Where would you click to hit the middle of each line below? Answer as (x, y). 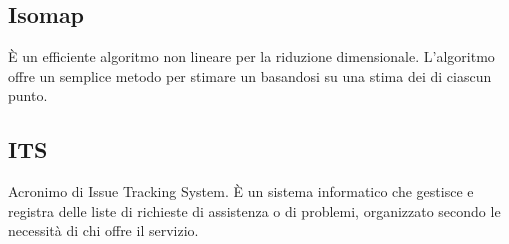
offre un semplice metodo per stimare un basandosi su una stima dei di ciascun (250, 75)
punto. (28, 95)
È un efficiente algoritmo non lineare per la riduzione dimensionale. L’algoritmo (251, 56)
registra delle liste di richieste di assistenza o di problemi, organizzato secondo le (254, 210)
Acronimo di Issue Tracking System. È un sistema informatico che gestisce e (241, 191)
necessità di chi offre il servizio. (103, 230)
